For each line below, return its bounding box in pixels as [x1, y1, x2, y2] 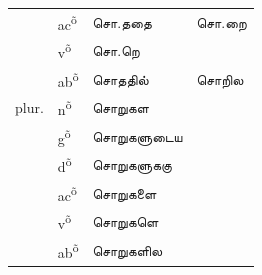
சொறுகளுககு [92, 154, 172, 175]
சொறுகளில [92, 239, 163, 260]
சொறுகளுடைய [92, 125, 183, 146]
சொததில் [92, 68, 149, 89]
